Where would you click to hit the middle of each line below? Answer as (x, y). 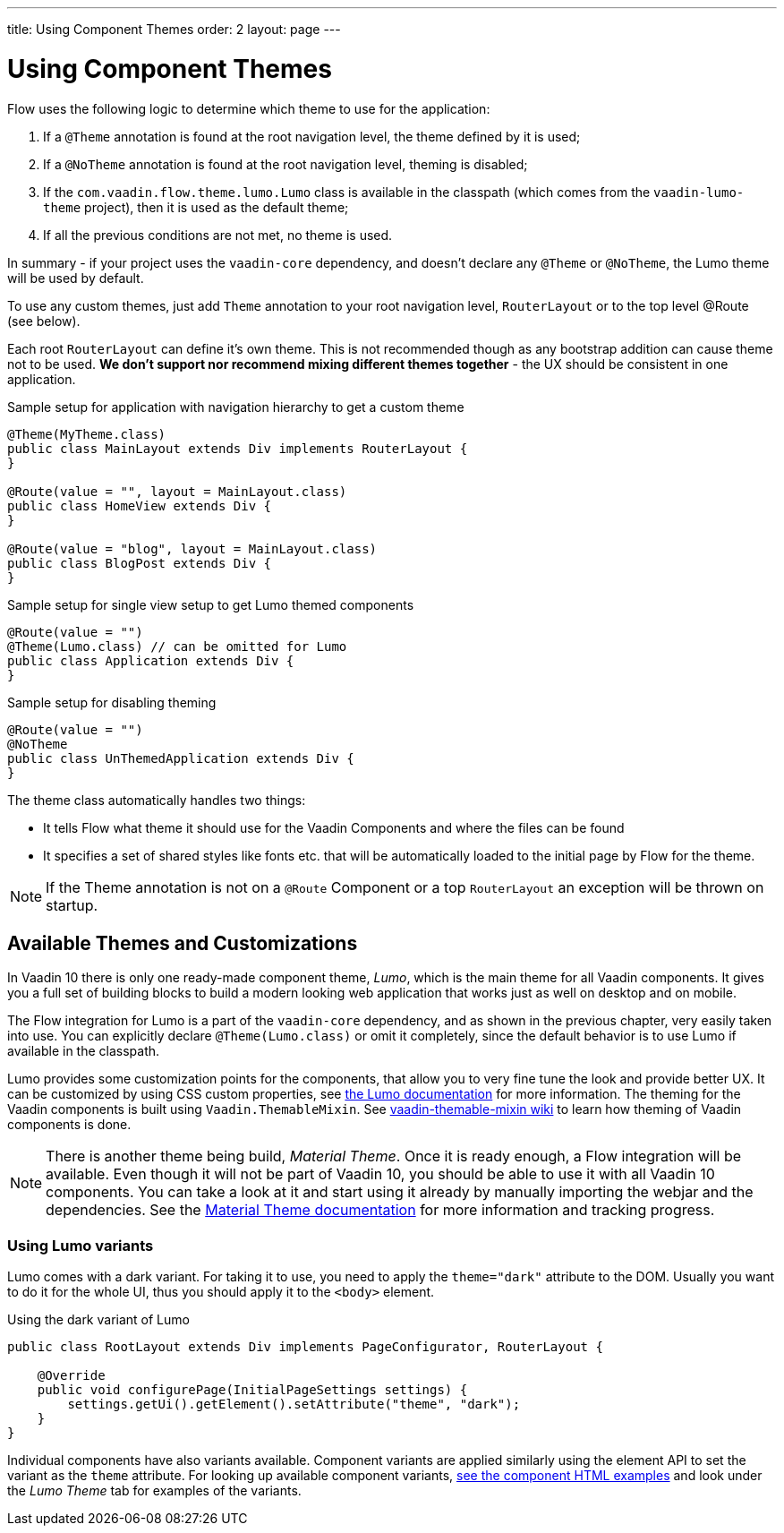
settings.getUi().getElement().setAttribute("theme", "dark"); (294, 1405)
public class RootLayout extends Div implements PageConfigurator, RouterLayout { (305, 1347)
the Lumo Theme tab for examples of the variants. (154, 1491)
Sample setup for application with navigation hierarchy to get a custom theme (236, 407)
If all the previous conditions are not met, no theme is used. (218, 235)
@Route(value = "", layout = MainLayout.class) (177, 491)
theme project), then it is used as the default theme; (196, 207)
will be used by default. (76, 278)
